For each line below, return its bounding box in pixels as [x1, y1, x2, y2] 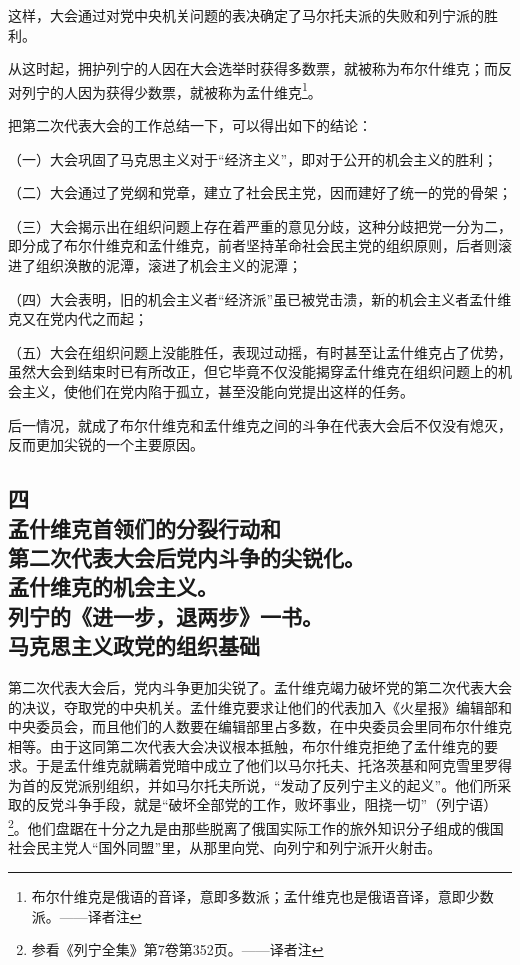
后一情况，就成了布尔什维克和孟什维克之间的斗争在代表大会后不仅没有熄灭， [8, 414, 512, 435]
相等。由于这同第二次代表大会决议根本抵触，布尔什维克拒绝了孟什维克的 [8, 735, 484, 756]
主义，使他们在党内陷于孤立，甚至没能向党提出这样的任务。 [21, 380, 414, 401]
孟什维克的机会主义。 [8, 571, 218, 602]
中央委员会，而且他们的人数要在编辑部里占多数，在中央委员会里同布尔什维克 [8, 716, 512, 737]
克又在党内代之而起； [8, 308, 148, 329]
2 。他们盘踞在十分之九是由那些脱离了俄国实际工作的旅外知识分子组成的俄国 [8, 815, 504, 838]
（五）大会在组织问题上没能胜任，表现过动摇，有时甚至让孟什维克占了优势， [8, 341, 512, 362]
